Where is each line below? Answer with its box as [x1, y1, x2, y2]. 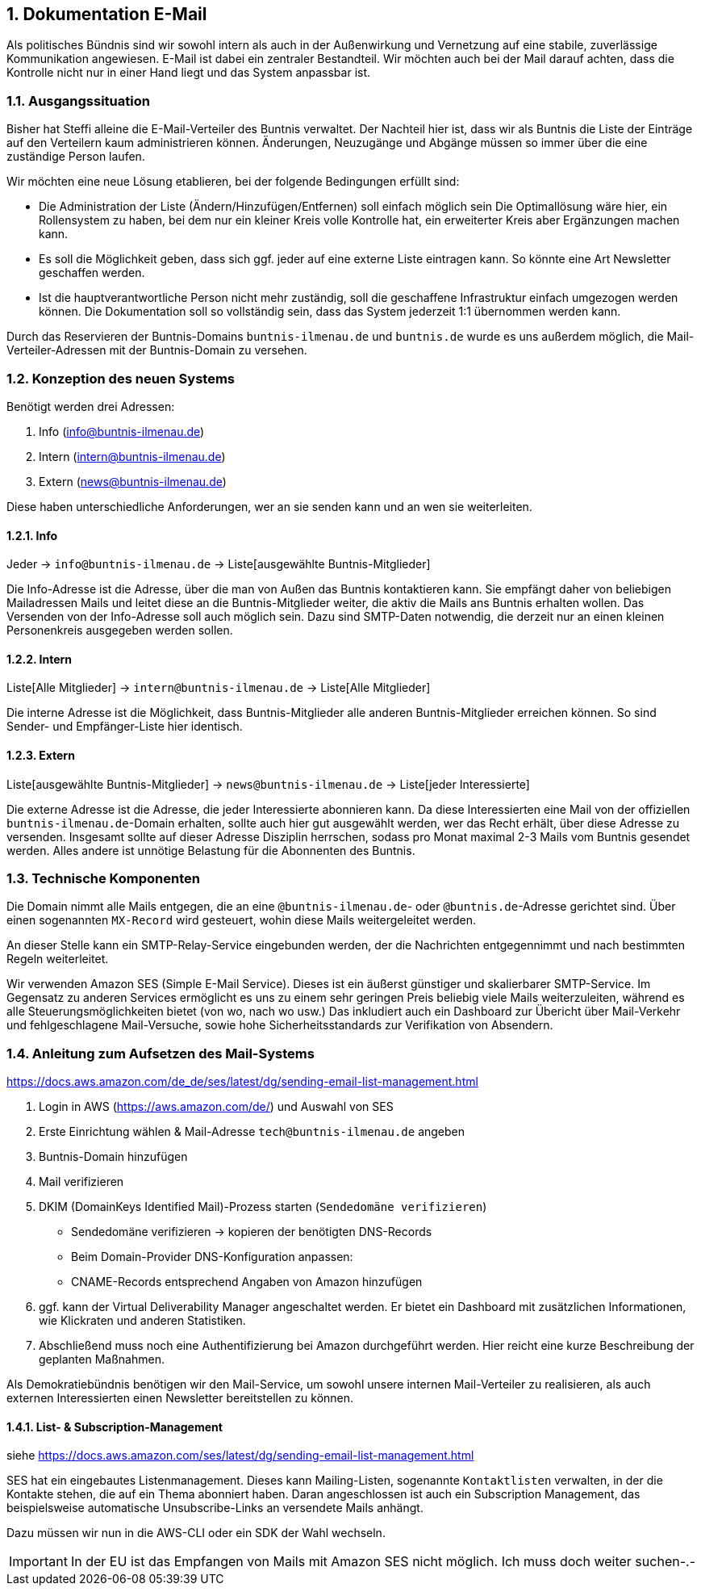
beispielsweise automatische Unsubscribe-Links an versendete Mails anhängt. [6, 1501, 424, 1515]
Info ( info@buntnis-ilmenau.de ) [39, 424, 205, 438]
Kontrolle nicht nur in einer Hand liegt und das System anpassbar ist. [6, 65, 371, 80]
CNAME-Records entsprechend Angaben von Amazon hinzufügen [71, 1275, 423, 1289]
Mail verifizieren [39, 1175, 124, 1189]
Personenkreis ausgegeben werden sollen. [6, 623, 233, 638]
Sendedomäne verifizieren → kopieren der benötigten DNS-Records [71, 1225, 432, 1239]
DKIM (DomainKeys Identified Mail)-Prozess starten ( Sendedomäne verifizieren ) [39, 1200, 487, 1214]
